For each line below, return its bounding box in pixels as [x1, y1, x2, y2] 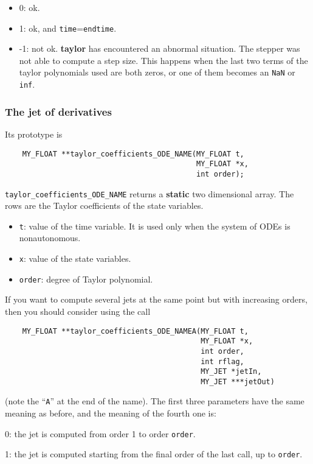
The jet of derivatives [5, 104, 112, 119]
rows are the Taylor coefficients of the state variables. [5, 199, 204, 212]
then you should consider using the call [5, 304, 151, 317]
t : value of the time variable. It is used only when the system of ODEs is [19, 219, 291, 232]
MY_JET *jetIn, [201, 367, 262, 376]
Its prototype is [5, 127, 63, 140]
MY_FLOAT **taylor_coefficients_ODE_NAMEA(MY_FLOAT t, [22, 326, 249, 336]
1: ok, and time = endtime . [19, 21, 117, 34]
